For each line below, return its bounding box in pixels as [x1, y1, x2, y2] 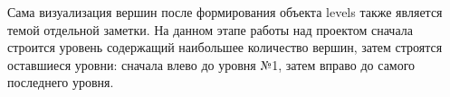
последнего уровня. [7, 73, 114, 92]
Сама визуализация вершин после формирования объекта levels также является [7, 3, 443, 21]
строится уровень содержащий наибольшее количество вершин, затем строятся [7, 38, 443, 57]
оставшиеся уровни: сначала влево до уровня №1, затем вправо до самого [7, 55, 416, 74]
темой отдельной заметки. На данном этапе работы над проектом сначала [7, 20, 413, 39]
